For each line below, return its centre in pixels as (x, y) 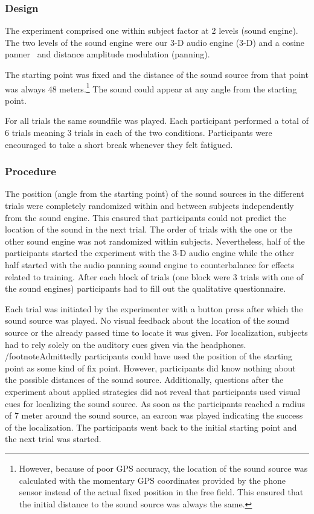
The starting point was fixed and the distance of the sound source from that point (157, 74)
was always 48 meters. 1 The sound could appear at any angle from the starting (151, 88)
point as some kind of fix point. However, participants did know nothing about (150, 368)
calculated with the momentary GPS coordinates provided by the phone (152, 480)
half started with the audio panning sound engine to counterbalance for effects (150, 265)
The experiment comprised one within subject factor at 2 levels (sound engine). (152, 31)
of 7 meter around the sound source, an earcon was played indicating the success (154, 415)
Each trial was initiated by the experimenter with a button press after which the (154, 308)
